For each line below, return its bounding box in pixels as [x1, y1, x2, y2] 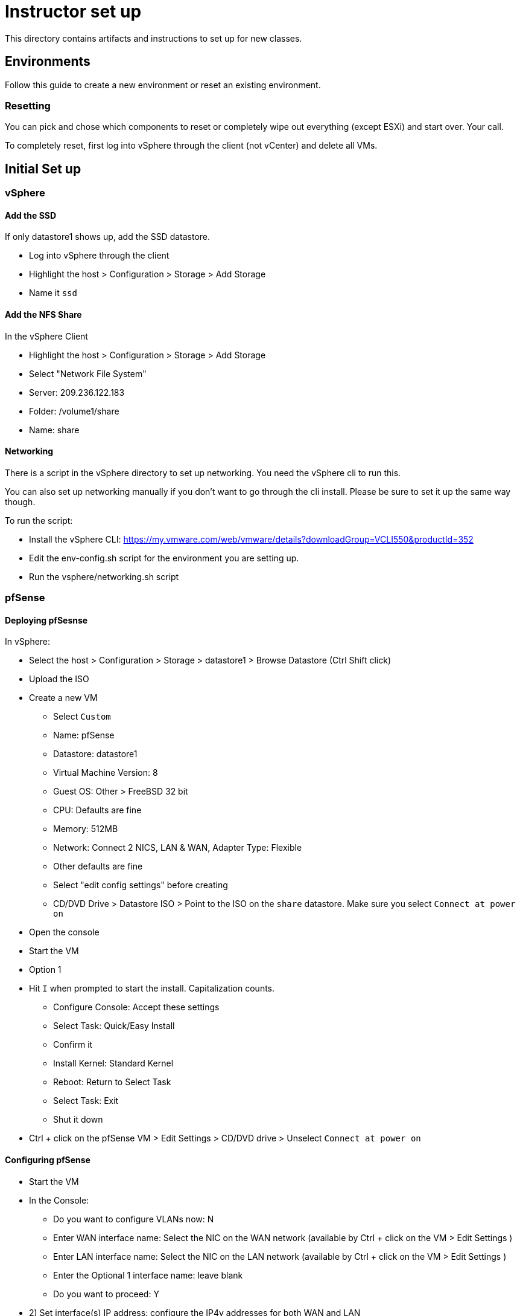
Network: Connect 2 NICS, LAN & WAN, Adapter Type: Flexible [53, 842, 302, 853]
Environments [5, 54, 90, 69]
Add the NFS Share [5, 309, 82, 320]
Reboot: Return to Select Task [53, 1077, 171, 1088]
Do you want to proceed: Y [53, 1288, 159, 1299]
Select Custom [53, 711, 111, 722]
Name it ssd [29, 288, 77, 298]
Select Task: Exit [53, 1095, 119, 1106]
